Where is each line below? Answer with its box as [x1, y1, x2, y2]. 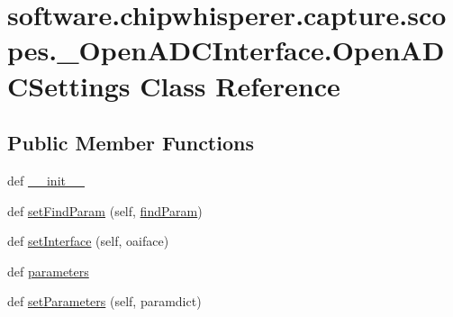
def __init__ [7, 170, 85, 189]
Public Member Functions [7, 129, 254, 157]
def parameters [7, 261, 89, 280]
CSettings [7, 67, 131, 104]
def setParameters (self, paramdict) [7, 292, 202, 311]
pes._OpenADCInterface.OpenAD [7, 32, 445, 68]
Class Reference [140, 67, 340, 104]
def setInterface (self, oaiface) [7, 231, 169, 250]
